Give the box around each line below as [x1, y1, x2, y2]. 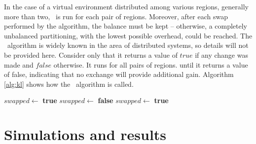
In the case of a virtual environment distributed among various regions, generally [4, 1, 249, 11]
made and [4, 59, 34, 70]
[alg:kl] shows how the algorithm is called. [4, 78, 134, 89]
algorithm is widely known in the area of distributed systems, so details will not [7, 40, 249, 50]
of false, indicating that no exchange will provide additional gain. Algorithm [4, 69, 234, 79]
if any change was [195, 49, 248, 60]
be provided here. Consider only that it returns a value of [4, 49, 178, 60]
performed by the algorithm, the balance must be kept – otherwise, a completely [4, 21, 248, 31]
